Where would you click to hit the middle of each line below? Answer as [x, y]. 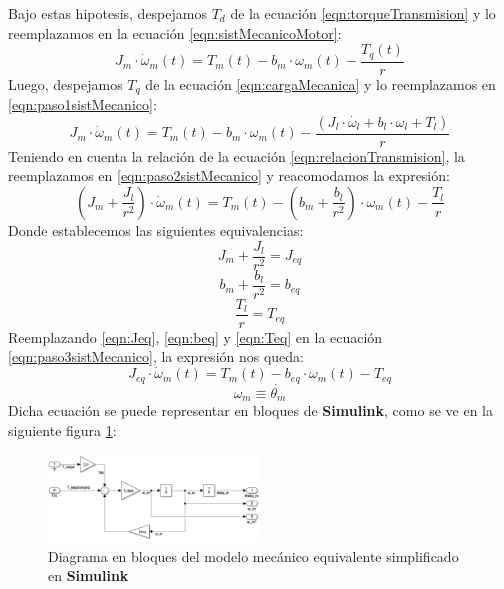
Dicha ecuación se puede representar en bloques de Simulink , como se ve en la [250, 410]
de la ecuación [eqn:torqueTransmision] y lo [363, 13]
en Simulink [88, 575]
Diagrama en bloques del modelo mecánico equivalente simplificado [253, 555]
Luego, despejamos [65, 83]
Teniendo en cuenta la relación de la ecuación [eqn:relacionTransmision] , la [236, 155]
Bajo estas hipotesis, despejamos [107, 13]
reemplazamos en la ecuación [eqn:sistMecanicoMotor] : [175, 32]
